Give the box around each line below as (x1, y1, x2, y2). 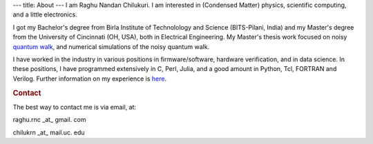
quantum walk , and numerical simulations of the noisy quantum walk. (12, 42, 210, 51)
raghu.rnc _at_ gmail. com (12, 116, 86, 124)
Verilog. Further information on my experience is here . (12, 74, 167, 83)
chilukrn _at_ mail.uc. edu (12, 128, 86, 136)
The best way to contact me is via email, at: (12, 103, 137, 111)
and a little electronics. (12, 10, 77, 19)
